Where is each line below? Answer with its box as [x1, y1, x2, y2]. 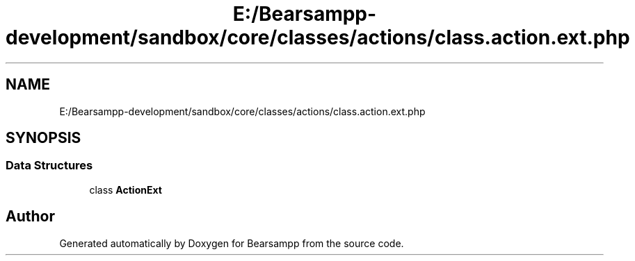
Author [6, 208, 55, 226]
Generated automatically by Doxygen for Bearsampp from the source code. [59, 237, 404, 249]
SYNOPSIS [6, 129, 81, 147]
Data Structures [6, 158, 93, 173]
